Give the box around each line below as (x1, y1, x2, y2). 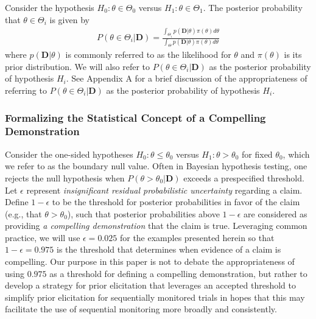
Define (5, 195, 29, 208)
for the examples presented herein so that (119, 231, 275, 244)
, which (283, 147, 310, 160)
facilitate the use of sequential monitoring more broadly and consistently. (5, 303, 277, 315)
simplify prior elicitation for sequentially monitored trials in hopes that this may (5, 290, 305, 303)
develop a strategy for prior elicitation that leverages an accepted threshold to (5, 279, 297, 292)
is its (284, 48, 302, 61)
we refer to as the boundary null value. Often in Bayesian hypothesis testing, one (5, 159, 307, 172)
